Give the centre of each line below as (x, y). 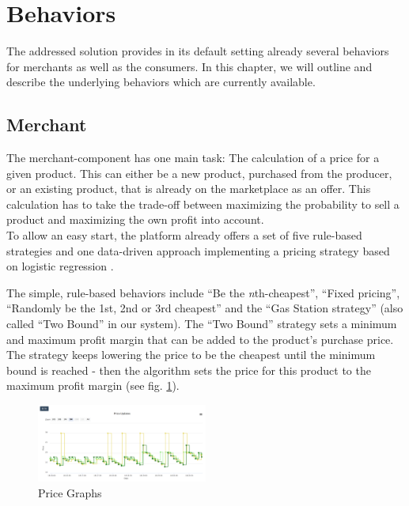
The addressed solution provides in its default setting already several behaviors (198, 51)
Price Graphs (70, 492)
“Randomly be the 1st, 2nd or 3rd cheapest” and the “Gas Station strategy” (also (205, 308)
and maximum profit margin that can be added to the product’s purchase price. (200, 339)
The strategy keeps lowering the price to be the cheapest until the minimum (191, 355)
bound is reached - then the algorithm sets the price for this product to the (189, 370)
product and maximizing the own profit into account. (135, 219)
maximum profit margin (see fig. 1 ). (93, 385)
